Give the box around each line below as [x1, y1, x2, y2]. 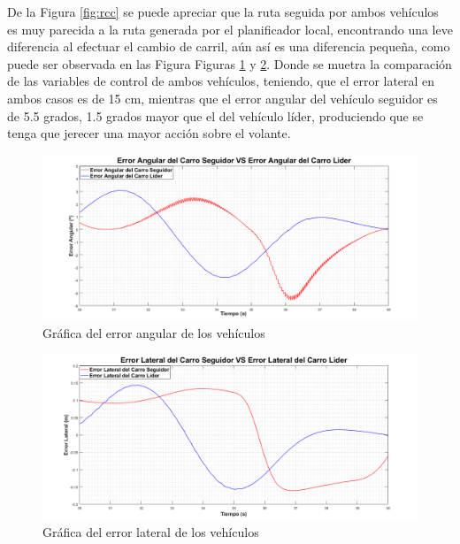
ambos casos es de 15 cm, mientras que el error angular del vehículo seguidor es [7, 88, 438, 107]
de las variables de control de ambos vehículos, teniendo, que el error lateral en [7, 72, 435, 90]
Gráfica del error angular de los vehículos [42, 323, 265, 341]
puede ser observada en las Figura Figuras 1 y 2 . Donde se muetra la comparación [7, 54, 452, 73]
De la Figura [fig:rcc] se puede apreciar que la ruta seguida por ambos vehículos [7, 3, 439, 20]
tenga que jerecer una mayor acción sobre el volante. [7, 124, 291, 142]
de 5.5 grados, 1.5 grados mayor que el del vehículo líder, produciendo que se [7, 106, 424, 125]
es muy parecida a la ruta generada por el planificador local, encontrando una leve [7, 19, 453, 38]
